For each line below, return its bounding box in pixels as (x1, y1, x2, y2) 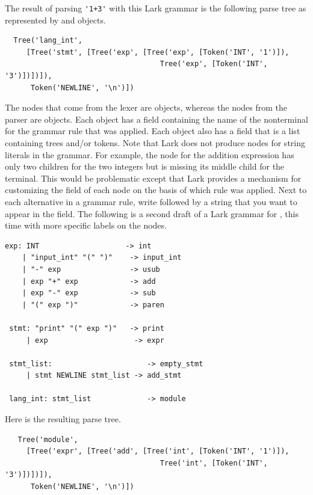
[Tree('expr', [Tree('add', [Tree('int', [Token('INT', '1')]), (26, 447, 290, 456)
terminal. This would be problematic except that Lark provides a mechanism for (5, 171, 302, 184)
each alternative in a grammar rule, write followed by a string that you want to (5, 195, 297, 208)
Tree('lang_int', (13, 36, 82, 45)
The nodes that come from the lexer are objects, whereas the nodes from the (5, 101, 288, 114)
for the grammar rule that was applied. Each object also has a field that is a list (5, 125, 300, 137)
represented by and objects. (5, 13, 106, 26)
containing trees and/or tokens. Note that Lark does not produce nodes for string (5, 137, 305, 149)
